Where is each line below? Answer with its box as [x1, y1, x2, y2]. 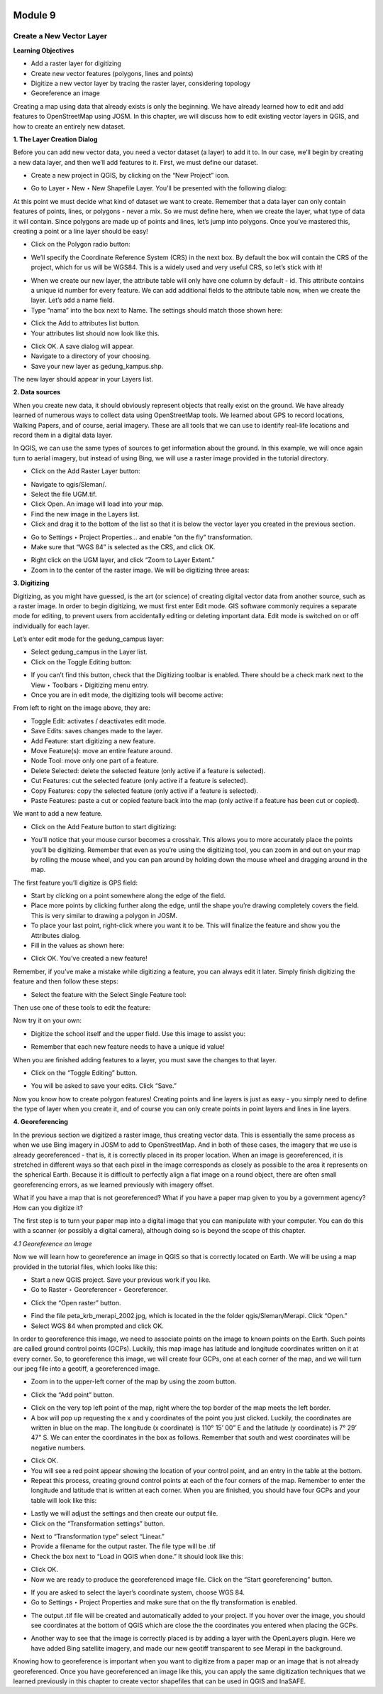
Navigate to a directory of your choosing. [30, 352, 152, 360]
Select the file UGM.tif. [30, 490, 97, 498]
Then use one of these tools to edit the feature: [13, 1003, 151, 1012]
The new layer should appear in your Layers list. [13, 375, 154, 384]
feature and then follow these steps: [13, 977, 118, 986]
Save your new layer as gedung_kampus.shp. [30, 362, 164, 370]
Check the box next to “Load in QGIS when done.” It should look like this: [30, 1552, 244, 1560]
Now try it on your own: [13, 1016, 82, 1025]
